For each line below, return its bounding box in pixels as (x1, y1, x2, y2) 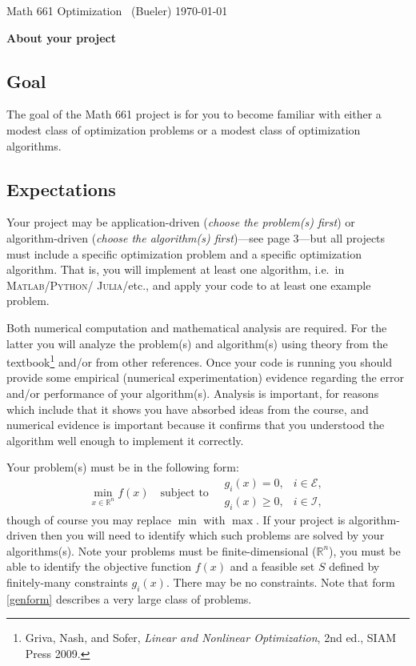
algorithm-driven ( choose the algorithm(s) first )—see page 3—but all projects (6, 229, 386, 246)
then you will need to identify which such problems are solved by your (40, 527, 385, 544)
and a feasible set (230, 558, 315, 575)
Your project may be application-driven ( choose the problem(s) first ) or (6, 214, 355, 231)
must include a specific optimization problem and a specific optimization (6, 245, 362, 262)
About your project (6, 29, 117, 46)
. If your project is (256, 511, 346, 528)
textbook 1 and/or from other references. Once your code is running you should (6, 351, 393, 370)
